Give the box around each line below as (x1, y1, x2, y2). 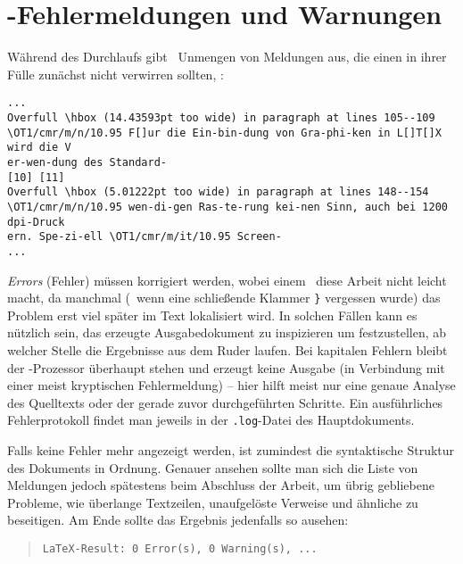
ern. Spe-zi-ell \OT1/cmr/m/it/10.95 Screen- (7, 230, 282, 244)
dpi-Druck (7, 215, 65, 228)
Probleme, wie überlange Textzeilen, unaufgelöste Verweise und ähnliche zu (7, 493, 418, 511)
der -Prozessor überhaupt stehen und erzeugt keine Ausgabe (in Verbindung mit (7, 358, 445, 377)
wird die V (7, 141, 71, 154)
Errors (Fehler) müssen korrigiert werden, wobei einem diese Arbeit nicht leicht (7, 270, 447, 289)
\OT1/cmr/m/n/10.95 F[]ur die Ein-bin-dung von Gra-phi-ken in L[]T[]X (7, 126, 442, 139)
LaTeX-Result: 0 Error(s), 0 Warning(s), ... (42, 542, 318, 555)
